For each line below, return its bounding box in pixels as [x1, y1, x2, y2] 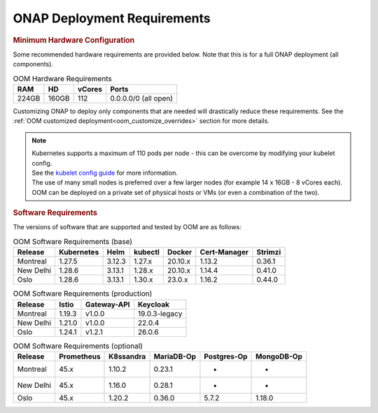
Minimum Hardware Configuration [13, 35, 135, 45]
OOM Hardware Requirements [13, 73, 112, 83]
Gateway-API [85, 299, 130, 309]
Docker [167, 247, 192, 257]
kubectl [133, 247, 160, 257]
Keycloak [137, 299, 169, 309]
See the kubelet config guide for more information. [31, 168, 178, 177]
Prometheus [58, 352, 101, 361]
